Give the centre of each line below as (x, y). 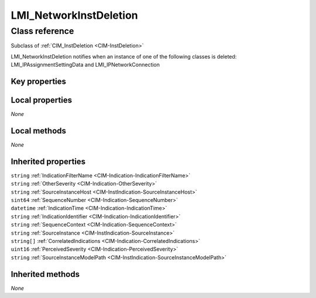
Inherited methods (45, 274)
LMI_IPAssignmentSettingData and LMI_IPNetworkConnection (85, 65)
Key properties (39, 81)
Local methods (39, 131)
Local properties (42, 100)
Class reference (42, 31)
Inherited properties (48, 161)
